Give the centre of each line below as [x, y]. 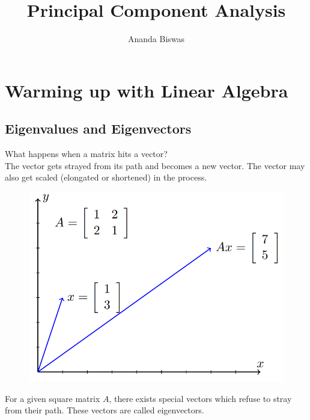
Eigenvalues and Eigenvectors [98, 128]
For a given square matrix [53, 398]
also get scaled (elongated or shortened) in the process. [106, 177]
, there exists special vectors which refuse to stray [200, 398]
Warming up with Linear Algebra [147, 90]
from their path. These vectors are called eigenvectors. [105, 410]
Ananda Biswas [156, 39]
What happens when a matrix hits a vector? [86, 154]
